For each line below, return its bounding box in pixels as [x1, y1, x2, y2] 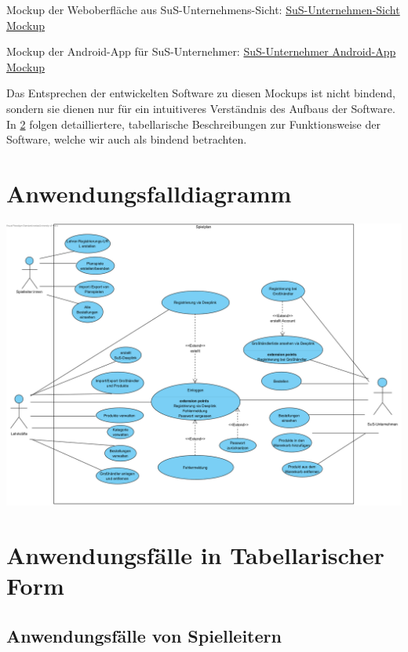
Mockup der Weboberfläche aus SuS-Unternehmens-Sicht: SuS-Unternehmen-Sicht [6, 2, 400, 17]
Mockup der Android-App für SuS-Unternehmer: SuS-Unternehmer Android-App [6, 43, 396, 60]
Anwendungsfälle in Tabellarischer [6, 538, 384, 570]
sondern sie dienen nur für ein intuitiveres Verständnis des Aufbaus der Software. [6, 100, 395, 116]
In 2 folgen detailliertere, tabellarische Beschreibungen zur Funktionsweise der [6, 115, 381, 132]
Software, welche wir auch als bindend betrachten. [6, 131, 247, 148]
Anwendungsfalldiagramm [6, 177, 292, 209]
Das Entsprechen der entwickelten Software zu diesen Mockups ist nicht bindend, [6, 85, 395, 101]
